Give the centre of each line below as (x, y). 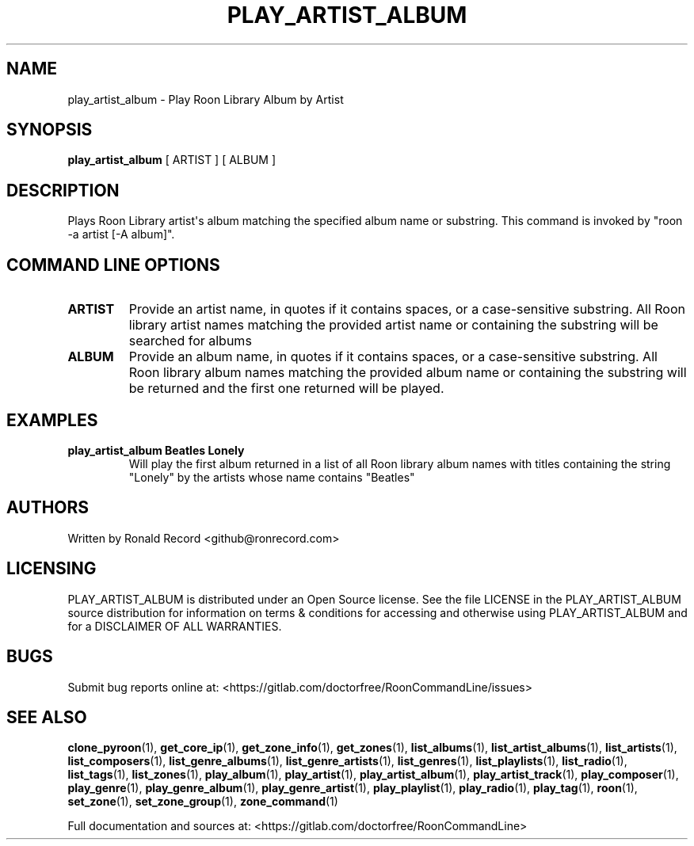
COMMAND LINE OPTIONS (113, 265)
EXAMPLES (52, 420)
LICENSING (51, 569)
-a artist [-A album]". (121, 234)
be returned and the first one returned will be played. (286, 389)
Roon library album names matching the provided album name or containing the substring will (408, 373)
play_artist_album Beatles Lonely (156, 450)
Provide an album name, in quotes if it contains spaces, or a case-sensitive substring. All (393, 357)
